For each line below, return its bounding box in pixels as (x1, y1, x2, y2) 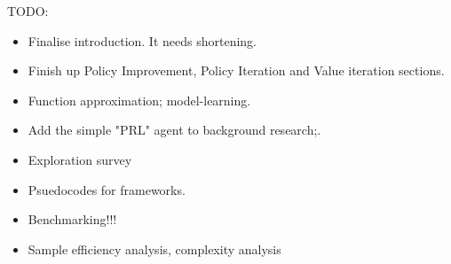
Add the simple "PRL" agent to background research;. (28, 120, 321, 139)
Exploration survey (28, 150, 132, 168)
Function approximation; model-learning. (28, 90, 251, 109)
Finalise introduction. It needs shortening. (28, 31, 257, 50)
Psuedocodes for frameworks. (28, 180, 186, 198)
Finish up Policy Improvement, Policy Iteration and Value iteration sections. (28, 61, 445, 80)
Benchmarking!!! (28, 210, 117, 229)
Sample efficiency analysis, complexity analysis (28, 239, 281, 258)
